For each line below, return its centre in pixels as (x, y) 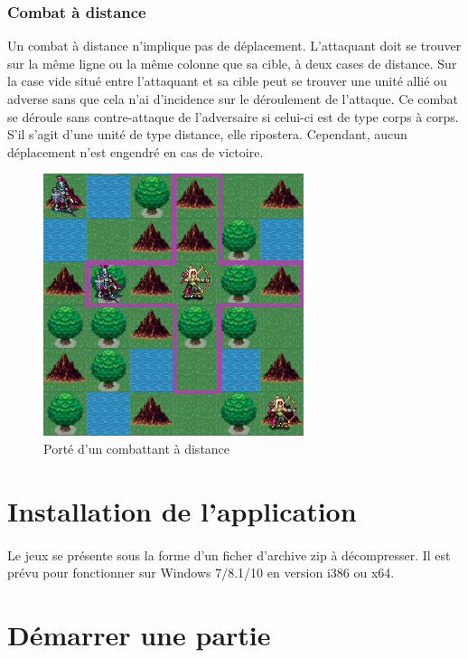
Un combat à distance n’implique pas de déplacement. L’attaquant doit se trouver (234, 46)
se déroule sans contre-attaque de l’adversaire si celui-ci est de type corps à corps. (233, 116)
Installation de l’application (182, 510)
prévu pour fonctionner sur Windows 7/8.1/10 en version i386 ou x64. (201, 573)
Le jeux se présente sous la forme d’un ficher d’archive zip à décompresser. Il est (229, 555)
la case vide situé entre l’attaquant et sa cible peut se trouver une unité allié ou (227, 81)
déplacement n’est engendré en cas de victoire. (136, 151)
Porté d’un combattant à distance (137, 448)
